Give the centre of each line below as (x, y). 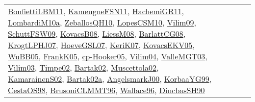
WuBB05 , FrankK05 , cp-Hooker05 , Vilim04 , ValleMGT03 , (108, 56)
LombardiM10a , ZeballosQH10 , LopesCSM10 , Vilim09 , (102, 22)
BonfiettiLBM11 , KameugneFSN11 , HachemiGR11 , (96, 11)
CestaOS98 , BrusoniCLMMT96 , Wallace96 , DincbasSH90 (106, 90)
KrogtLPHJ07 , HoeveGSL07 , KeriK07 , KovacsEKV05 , (101, 45)
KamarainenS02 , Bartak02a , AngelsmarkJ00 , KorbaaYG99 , (110, 79)
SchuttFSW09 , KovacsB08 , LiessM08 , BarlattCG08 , (97, 34)
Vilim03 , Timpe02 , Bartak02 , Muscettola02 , (83, 67)
